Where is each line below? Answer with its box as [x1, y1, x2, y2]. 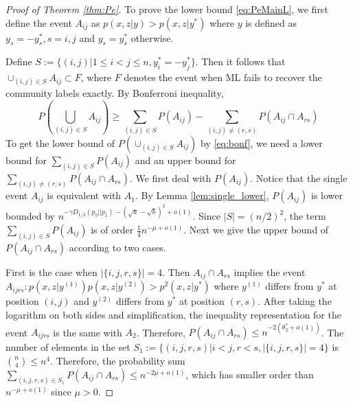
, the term [284, 209, 326, 223]
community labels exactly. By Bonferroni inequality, [5, 86, 224, 100]
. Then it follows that [195, 54, 286, 69]
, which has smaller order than [185, 367, 314, 381]
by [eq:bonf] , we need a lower [201, 135, 323, 150]
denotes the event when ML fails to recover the [124, 70, 322, 84]
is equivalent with [47, 188, 122, 203]
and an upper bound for [135, 152, 236, 167]
